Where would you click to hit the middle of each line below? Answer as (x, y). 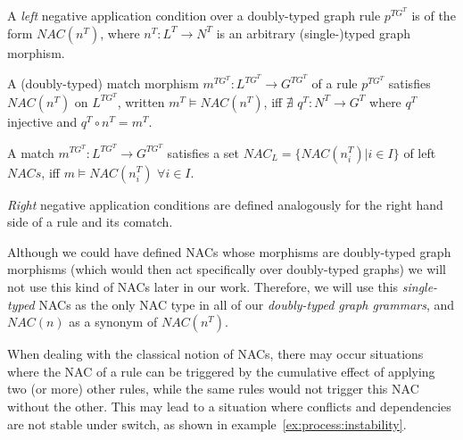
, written (141, 101)
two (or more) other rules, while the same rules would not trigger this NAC (213, 389)
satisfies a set (203, 152)
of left (420, 152)
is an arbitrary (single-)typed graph (314, 33)
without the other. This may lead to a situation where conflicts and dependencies (229, 406)
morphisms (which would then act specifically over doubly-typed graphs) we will (227, 269)
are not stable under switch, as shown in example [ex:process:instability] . (207, 423)
